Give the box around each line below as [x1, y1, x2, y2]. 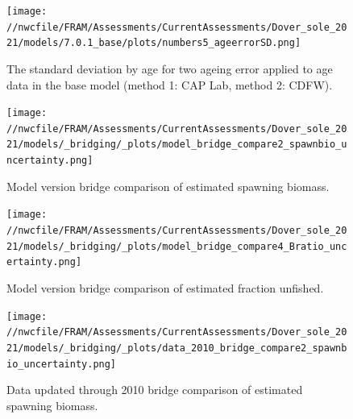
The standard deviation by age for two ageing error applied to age [6, 60, 333, 77]
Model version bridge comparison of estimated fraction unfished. [6, 280, 324, 296]
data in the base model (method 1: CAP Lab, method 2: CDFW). [6, 76, 333, 93]
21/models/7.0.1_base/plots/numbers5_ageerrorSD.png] [6, 37, 301, 49]
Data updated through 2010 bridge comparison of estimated [6, 381, 303, 398]
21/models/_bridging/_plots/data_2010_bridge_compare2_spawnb [6, 342, 347, 354]
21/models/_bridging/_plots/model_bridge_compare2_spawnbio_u [6, 139, 347, 151]
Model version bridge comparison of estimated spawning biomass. [6, 177, 330, 194]
